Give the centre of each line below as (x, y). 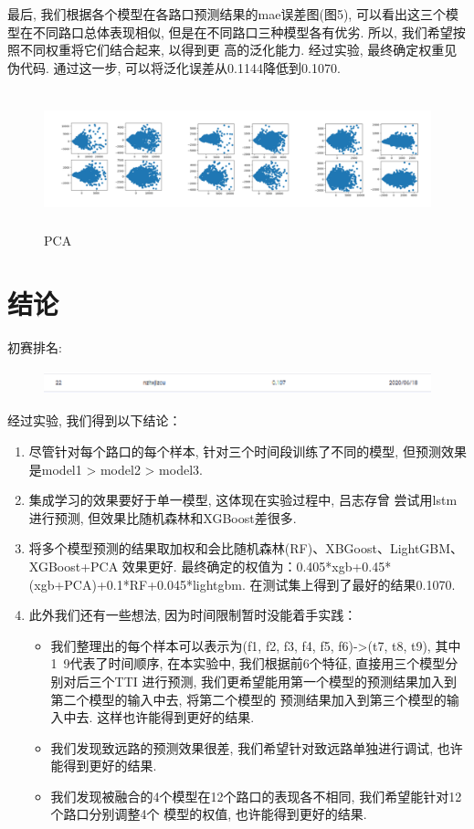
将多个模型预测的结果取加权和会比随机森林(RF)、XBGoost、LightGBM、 (246, 548)
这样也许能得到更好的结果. (176, 717)
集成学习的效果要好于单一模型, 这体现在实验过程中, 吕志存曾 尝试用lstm (243, 500)
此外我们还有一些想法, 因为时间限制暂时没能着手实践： (193, 615)
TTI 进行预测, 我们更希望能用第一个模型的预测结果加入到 (286, 681)
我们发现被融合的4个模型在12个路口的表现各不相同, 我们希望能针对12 (256, 796)
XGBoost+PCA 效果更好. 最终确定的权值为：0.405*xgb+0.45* (210, 566)
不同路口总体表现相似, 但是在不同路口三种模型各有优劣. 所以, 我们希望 (242, 31)
